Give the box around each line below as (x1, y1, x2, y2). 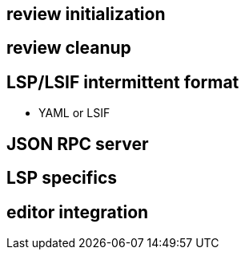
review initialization (6, 4, 166, 24)
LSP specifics (6, 168, 118, 189)
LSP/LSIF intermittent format (6, 71, 239, 92)
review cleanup (6, 38, 131, 59)
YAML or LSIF (38, 106, 110, 120)
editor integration (6, 201, 149, 222)
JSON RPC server (6, 133, 149, 154)
